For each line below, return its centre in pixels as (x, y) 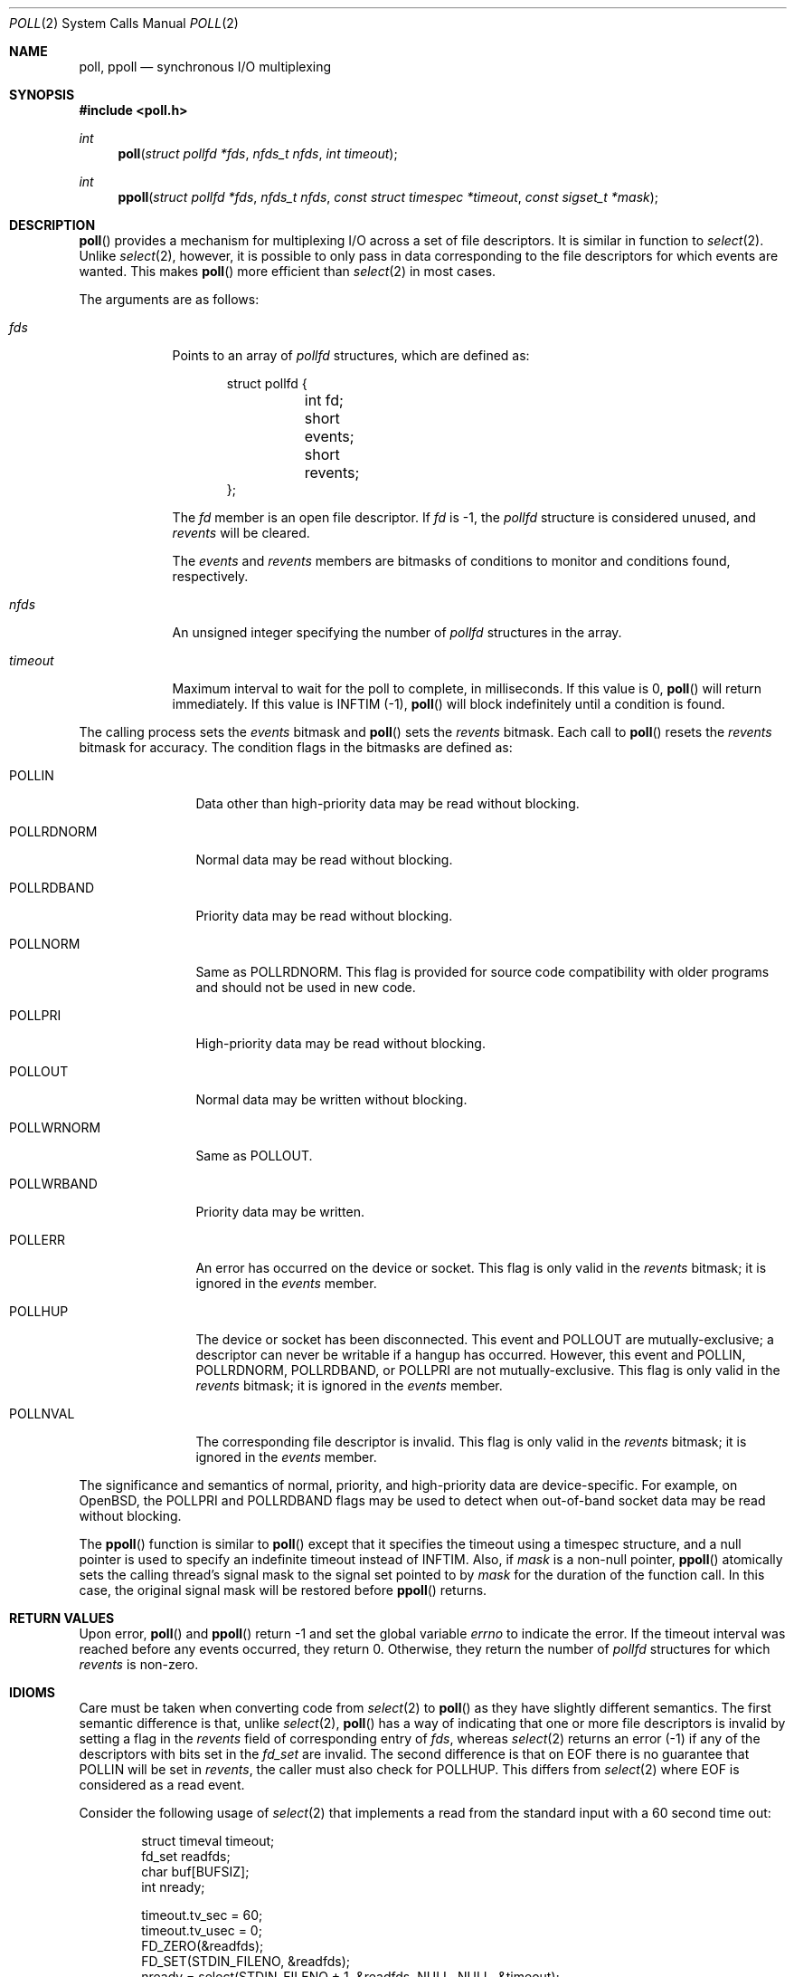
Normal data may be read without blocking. (324, 860)
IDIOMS (32, 1692)
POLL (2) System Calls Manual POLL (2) (124, 23)
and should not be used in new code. (306, 987)
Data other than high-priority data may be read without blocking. (388, 803)
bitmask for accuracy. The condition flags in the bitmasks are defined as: (296, 747)
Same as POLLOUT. (254, 1156)
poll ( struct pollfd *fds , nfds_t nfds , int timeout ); (258, 153)
